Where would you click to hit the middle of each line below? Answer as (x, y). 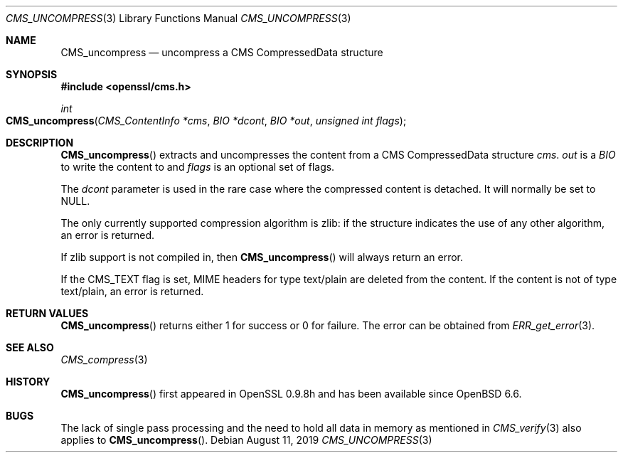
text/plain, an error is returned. (132, 291)
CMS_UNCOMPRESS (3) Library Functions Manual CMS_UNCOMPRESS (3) (179, 18)
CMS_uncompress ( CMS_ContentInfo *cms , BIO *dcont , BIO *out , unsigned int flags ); (206, 121)
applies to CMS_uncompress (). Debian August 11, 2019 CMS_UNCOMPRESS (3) (246, 440)
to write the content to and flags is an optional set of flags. (198, 167)
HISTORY (28, 382)
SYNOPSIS (32, 74)
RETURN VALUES (47, 313)
